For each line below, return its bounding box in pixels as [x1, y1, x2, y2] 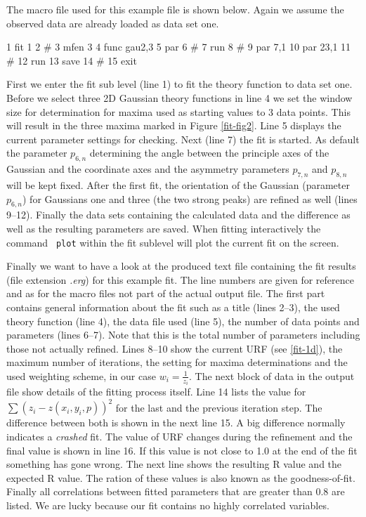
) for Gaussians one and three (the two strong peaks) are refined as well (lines [22, 191, 358, 206]
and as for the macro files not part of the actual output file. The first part [6, 286, 325, 301]
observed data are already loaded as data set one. [6, 15, 219, 30]
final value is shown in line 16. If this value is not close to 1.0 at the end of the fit [6, 443, 358, 457]
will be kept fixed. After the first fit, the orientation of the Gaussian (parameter [6, 177, 350, 192]
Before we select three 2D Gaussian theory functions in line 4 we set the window [6, 90, 353, 105]
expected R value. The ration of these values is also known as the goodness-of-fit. [6, 470, 355, 485]
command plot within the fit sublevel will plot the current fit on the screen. [6, 235, 339, 249]
